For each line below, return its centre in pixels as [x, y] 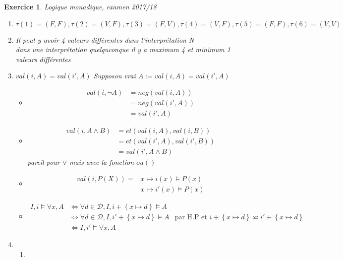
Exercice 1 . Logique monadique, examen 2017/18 [80, 6]
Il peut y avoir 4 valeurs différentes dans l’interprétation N [105, 39]
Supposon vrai [114, 76]
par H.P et [191, 217]
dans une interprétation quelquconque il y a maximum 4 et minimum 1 [123, 49]
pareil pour [44, 162]
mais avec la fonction [102, 162]
